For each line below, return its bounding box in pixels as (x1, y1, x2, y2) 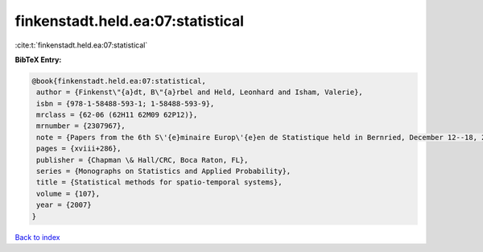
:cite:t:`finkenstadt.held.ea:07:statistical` (14, 40, 148, 50)
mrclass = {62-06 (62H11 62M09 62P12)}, (36, 110, 198, 120)
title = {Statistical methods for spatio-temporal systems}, (36, 178, 283, 187)
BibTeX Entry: (14, 55, 62, 64)
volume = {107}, (36, 189, 101, 198)
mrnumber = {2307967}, (36, 122, 126, 130)
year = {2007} (36, 200, 92, 209)
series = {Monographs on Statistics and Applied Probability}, (36, 167, 291, 176)
